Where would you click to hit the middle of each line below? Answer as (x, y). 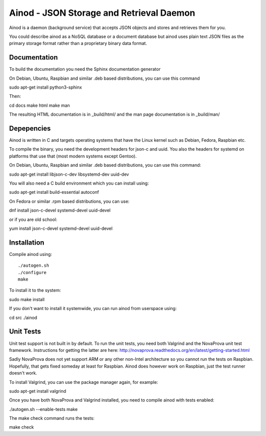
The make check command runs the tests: (52, 418)
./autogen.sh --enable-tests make (43, 409)
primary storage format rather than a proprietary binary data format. (78, 43)
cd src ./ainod (23, 317)
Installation (27, 242)
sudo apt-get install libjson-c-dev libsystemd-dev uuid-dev (69, 174)
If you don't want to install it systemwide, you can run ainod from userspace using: (93, 309)
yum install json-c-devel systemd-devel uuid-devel (61, 228)
